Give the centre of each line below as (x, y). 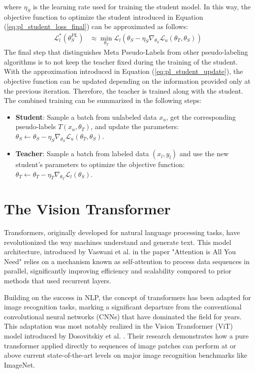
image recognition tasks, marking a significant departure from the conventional (123, 307)
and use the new (204, 153)
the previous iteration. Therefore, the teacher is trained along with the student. (124, 90)
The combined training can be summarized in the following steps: (103, 100)
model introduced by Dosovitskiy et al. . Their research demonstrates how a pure (127, 335)
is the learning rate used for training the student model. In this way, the (142, 6)
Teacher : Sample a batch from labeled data (82, 153)
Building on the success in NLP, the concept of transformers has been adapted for (127, 297)
